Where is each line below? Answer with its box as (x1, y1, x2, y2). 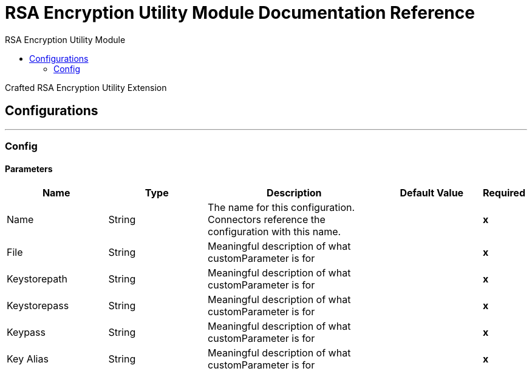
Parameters (5, 163, 53, 174)
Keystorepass (7, 299, 69, 312)
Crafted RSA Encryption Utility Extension (5, 82, 167, 93)
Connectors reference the (208, 213, 326, 226)
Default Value (400, 187, 464, 199)
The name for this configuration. (208, 201, 355, 214)
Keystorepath (7, 273, 67, 286)
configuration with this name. (208, 225, 341, 238)
